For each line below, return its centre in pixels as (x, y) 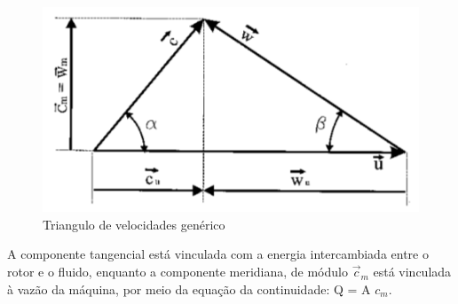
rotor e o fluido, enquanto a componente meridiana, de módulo (178, 272)
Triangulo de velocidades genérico (134, 224)
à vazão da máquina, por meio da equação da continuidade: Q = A (189, 288)
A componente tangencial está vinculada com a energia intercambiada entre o (218, 254)
